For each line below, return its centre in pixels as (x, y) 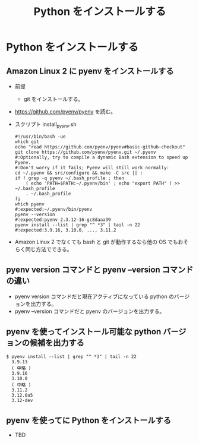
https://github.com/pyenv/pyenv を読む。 (65, 112)
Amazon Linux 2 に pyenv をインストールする (90, 71)
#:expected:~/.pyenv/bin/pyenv (53, 209)
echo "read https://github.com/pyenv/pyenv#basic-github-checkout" (100, 147)
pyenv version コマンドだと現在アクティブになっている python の (94, 296)
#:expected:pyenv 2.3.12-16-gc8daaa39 (63, 220)
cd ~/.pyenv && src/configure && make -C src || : (79, 173)
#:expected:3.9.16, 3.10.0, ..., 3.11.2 (65, 230)
